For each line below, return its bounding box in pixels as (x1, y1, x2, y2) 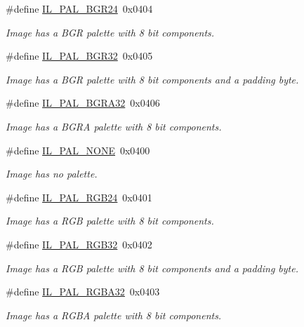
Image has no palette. (6, 166, 98, 181)
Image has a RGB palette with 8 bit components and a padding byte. (6, 260, 298, 275)
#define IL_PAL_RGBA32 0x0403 (6, 284, 160, 299)
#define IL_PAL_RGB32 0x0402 (6, 236, 152, 251)
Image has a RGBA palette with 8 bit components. (6, 307, 222, 322)
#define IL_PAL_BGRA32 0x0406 (6, 95, 160, 110)
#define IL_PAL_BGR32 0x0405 (6, 48, 153, 63)
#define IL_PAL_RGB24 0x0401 (6, 189, 152, 204)
